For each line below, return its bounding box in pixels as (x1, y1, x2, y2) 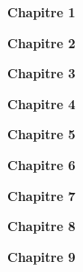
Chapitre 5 (7, 125, 76, 144)
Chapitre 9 (7, 247, 76, 266)
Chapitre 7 (7, 186, 76, 205)
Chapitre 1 (7, 3, 76, 21)
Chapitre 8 (7, 217, 76, 236)
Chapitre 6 (7, 155, 76, 174)
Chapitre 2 (7, 33, 76, 52)
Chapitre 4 (7, 94, 76, 113)
